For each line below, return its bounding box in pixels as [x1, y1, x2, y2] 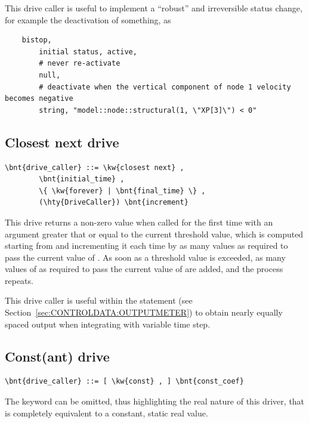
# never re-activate [39, 59, 120, 68]
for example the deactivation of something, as [5, 13, 171, 26]
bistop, [21, 36, 52, 45]
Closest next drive [5, 132, 119, 151]
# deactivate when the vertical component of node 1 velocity [39, 82, 291, 91]
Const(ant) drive [5, 347, 110, 365]
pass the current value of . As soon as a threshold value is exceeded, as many [5, 251, 286, 263]
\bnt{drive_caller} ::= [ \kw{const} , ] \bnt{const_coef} [5, 377, 244, 386]
